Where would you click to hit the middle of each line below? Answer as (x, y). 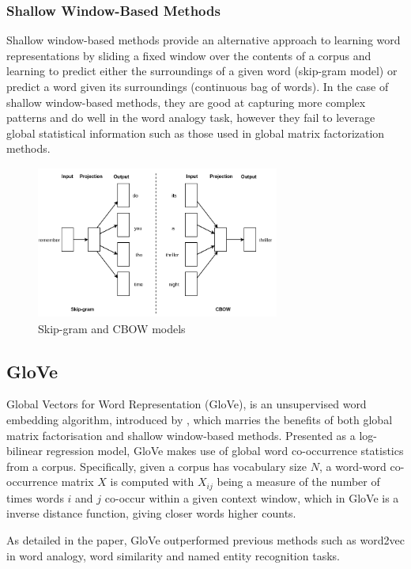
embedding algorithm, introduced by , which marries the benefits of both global (200, 419)
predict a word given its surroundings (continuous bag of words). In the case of (198, 86)
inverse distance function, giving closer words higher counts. (151, 513)
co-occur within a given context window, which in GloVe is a (252, 497)
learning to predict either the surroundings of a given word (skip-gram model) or (202, 71)
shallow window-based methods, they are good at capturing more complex (186, 102)
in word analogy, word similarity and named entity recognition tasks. (173, 555)
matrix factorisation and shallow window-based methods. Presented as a (181, 435)
